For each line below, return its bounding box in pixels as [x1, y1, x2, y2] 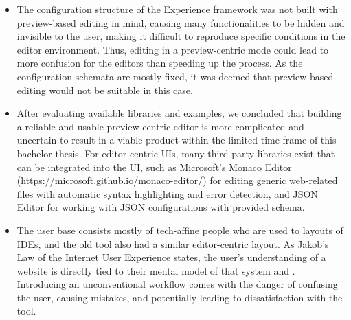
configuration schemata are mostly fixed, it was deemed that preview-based [16, 69, 334, 83]
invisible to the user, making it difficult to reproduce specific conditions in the [16, 29, 346, 43]
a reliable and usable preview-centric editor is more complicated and [16, 119, 304, 133]
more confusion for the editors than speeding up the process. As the [16, 56, 303, 70]
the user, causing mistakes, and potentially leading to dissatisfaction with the [16, 290, 343, 304]
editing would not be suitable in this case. [16, 82, 193, 97]
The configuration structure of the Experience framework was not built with [16, 2, 338, 16]
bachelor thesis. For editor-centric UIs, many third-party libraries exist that [16, 146, 335, 160]
